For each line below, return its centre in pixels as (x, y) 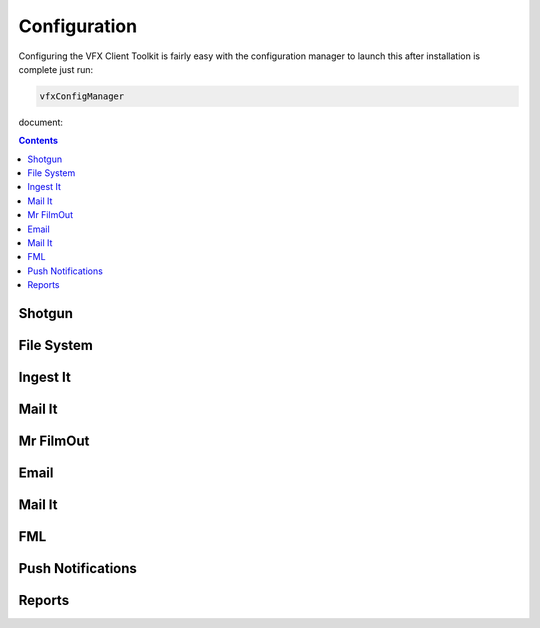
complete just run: (56, 69)
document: (41, 122)
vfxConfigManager (82, 96)
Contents (38, 141)
